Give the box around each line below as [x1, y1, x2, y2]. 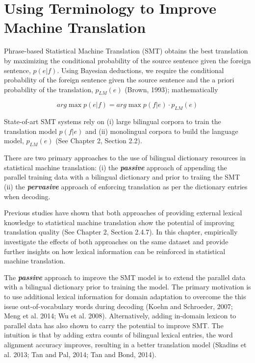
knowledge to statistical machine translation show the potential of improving [4, 217, 234, 227]
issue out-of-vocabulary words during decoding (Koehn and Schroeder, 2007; [4, 301, 233, 311]
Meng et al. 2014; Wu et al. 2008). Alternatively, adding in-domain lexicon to [4, 311, 236, 321]
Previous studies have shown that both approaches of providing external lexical [4, 207, 242, 218]
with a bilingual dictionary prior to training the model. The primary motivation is [4, 282, 251, 292]
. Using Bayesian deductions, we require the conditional [57, 65, 224, 75]
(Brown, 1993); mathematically [125, 84, 218, 94]
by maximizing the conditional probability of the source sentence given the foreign [4, 55, 251, 65]
